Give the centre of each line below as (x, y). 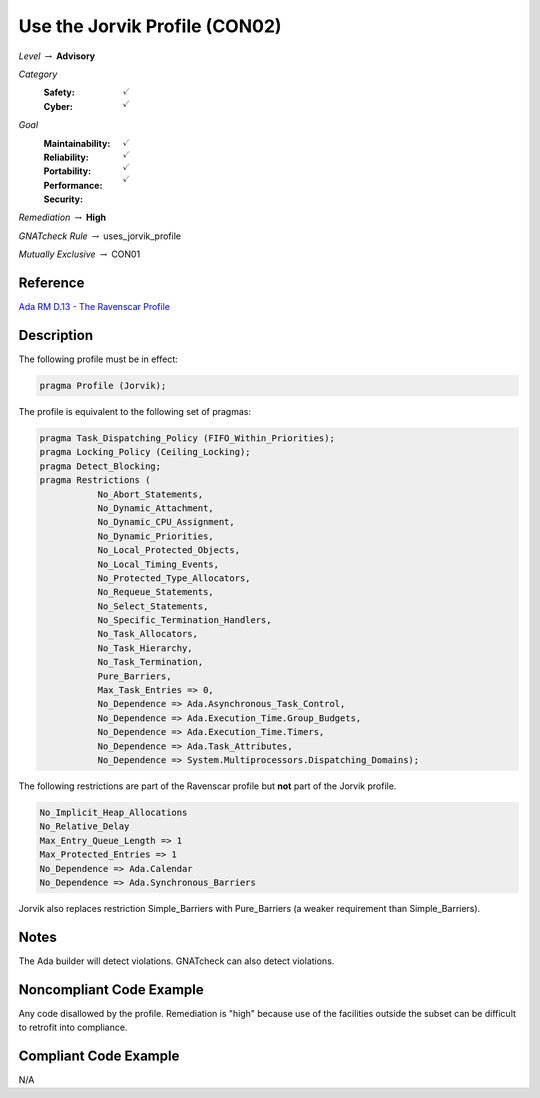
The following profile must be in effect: (98, 359)
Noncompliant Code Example (111, 989)
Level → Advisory (57, 56)
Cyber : (58, 106)
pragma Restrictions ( (95, 480)
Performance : (73, 185)
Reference (51, 283)
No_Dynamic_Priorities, (155, 536)
